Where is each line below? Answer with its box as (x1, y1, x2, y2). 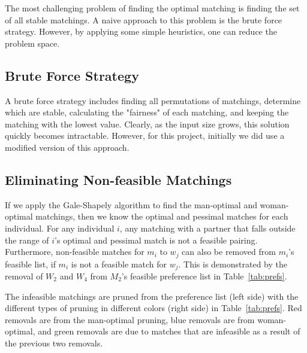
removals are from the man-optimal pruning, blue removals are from (5, 313, 255, 325)
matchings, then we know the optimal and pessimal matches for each (35, 210, 288, 223)
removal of (5, 270, 43, 282)
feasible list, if (5, 257, 56, 270)
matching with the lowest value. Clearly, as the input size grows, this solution (5, 117, 290, 130)
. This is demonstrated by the (178, 257, 287, 270)
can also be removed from (182, 245, 276, 258)
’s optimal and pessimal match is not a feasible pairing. (55, 233, 258, 246)
